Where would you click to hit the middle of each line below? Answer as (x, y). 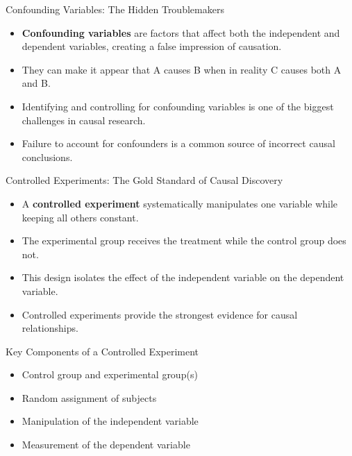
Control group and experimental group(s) (110, 374)
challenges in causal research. (84, 120)
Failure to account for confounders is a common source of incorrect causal (178, 143)
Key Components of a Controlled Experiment (102, 351)
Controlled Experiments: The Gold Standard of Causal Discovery (144, 180)
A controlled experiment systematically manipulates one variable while (180, 203)
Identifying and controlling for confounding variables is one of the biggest (178, 106)
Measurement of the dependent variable (106, 445)
